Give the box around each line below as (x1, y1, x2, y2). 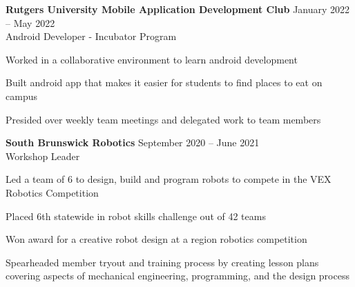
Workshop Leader (6, 148, 80, 163)
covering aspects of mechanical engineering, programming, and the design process (6, 268, 349, 283)
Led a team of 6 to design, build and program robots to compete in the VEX (6, 172, 332, 186)
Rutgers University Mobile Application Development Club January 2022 (6, 2, 350, 16)
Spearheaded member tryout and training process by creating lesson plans (6, 255, 319, 269)
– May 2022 (6, 15, 55, 30)
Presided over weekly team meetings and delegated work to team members (6, 112, 321, 126)
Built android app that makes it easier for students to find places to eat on (6, 75, 323, 90)
